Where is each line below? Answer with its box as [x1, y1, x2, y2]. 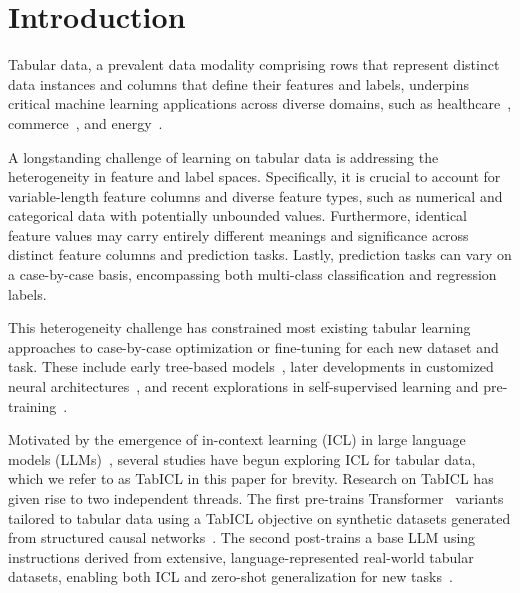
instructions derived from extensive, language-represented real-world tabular [8, 546, 474, 567]
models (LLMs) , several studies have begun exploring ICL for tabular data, [8, 448, 476, 469]
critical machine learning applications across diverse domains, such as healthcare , [8, 93, 512, 114]
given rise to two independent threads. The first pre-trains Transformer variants [8, 488, 504, 508]
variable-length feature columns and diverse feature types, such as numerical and [8, 185, 503, 206]
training [8, 395, 57, 416]
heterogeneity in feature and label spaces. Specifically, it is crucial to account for [8, 166, 501, 187]
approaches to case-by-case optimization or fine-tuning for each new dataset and [8, 336, 499, 357]
